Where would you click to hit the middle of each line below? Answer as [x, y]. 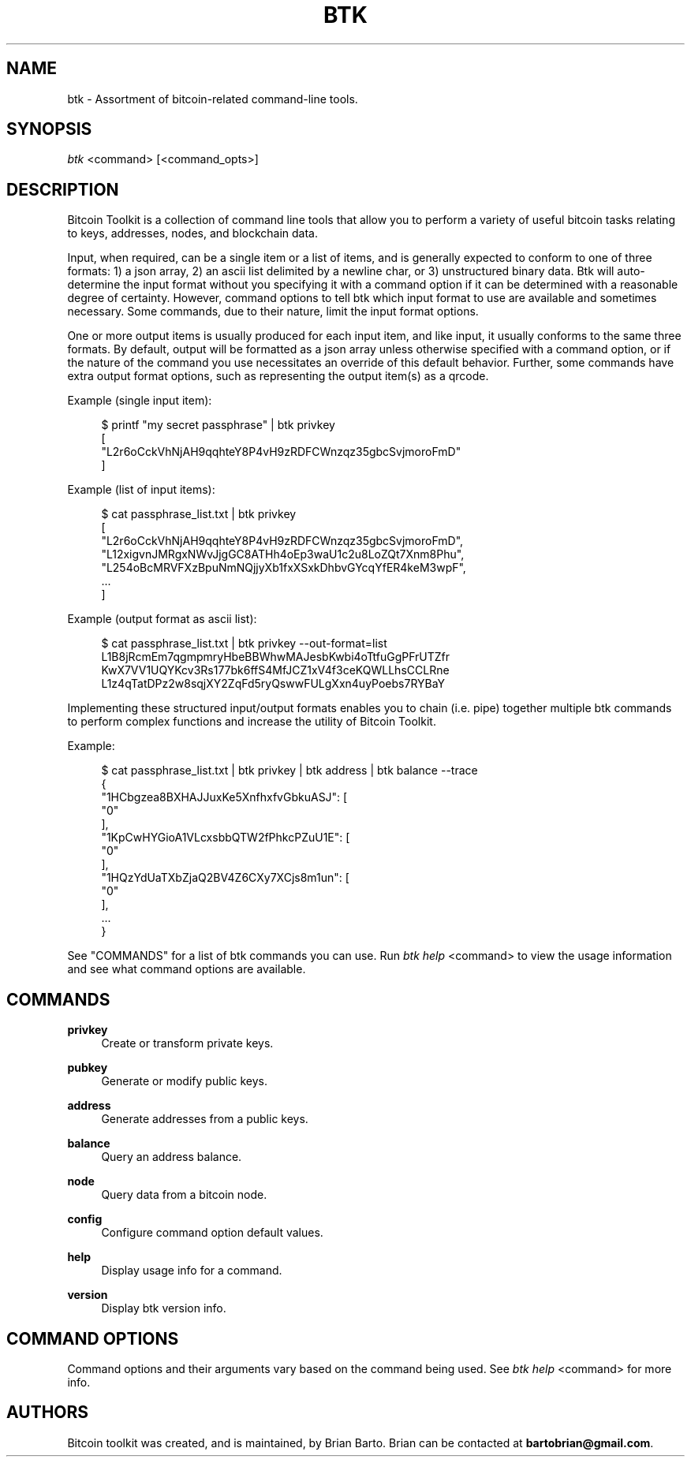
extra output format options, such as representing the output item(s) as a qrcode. [278, 376]
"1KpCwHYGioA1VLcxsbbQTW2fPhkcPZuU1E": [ [226, 838]
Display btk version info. [164, 1308]
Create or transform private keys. [187, 1043]
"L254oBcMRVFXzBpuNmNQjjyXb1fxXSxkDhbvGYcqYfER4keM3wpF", [284, 568]
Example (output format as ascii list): [162, 619]
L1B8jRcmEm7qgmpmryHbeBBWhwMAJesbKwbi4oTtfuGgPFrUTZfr [276, 657]
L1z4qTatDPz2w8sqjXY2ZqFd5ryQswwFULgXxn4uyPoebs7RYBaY [273, 684]
